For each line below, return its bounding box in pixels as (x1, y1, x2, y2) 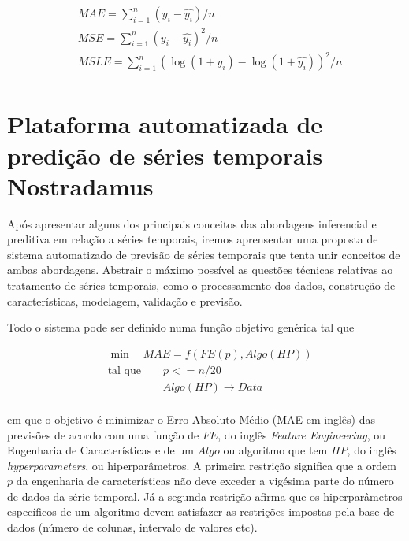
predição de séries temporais (7, 139, 323, 171)
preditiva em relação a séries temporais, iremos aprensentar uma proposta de (7, 231, 378, 247)
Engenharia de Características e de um (7, 442, 194, 458)
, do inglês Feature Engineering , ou (218, 426, 386, 443)
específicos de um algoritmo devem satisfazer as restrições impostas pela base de (7, 503, 395, 520)
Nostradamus (7, 169, 154, 202)
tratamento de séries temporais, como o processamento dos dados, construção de (7, 277, 396, 293)
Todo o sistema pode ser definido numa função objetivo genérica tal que (7, 319, 355, 335)
